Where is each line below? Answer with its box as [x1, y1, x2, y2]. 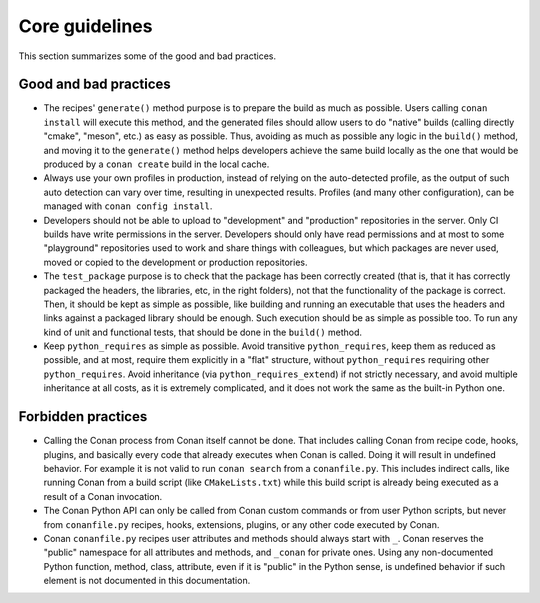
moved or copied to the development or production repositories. [43, 256, 309, 268]
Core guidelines [18, 15, 153, 37]
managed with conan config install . [43, 200, 213, 212]
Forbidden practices [18, 408, 148, 425]
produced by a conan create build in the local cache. [43, 158, 270, 170]
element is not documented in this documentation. [43, 575, 251, 587]
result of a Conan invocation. [43, 490, 163, 502]
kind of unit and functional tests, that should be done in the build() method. [43, 326, 363, 338]
